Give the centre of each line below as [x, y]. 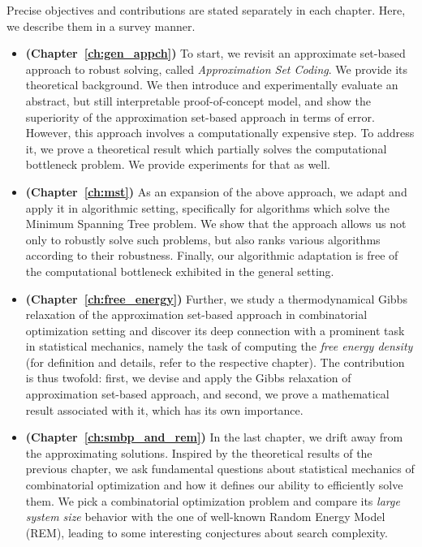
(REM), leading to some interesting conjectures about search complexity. [207, 532]
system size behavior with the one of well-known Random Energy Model [205, 517]
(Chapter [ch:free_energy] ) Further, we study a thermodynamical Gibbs [216, 298]
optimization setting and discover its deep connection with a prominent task [215, 330]
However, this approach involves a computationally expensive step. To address [220, 133]
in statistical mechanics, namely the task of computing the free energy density [219, 346]
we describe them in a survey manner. [101, 26]
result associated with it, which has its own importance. [164, 409]
